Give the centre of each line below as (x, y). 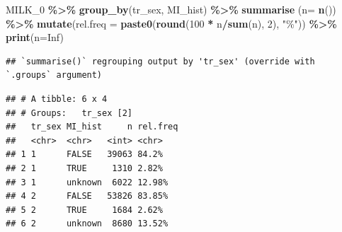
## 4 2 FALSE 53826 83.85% (87, 196)
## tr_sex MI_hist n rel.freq (92, 127)
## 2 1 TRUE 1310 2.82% (84, 168)
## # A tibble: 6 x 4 (57, 99)
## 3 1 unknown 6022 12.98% (87, 182)
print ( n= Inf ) (35, 37)
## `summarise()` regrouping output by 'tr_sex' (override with (160, 61)
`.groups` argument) (54, 75)
